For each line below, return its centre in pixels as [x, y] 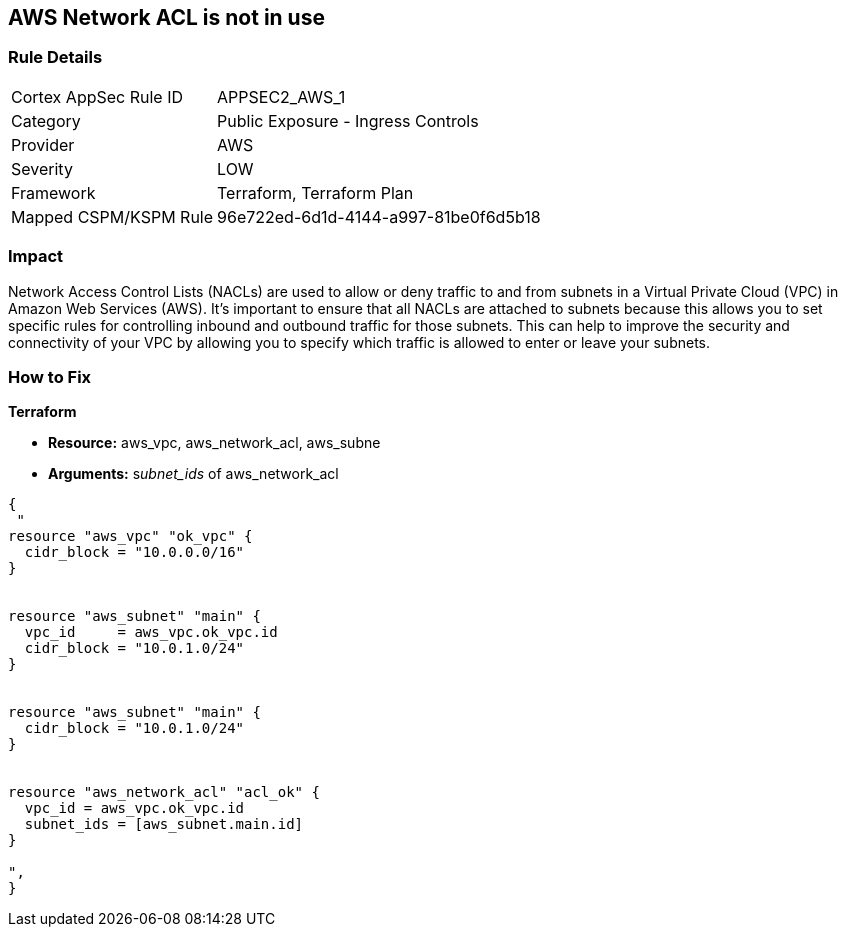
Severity [42, 168]
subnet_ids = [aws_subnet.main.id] [164, 824]
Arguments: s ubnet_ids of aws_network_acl [193, 474]
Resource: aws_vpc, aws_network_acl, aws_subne [214, 443]
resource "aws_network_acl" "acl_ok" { [164, 792]
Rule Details [55, 57]
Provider [43, 144]
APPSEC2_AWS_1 [281, 96]
